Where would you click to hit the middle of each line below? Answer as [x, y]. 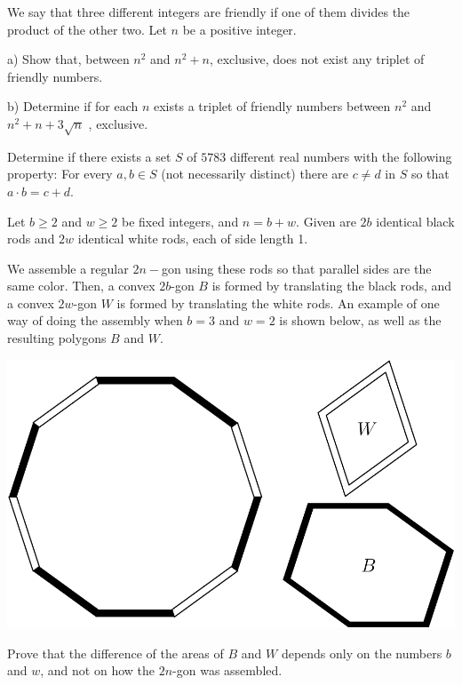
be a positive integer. [239, 29]
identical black [415, 221]
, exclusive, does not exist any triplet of [317, 59]
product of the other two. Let [87, 29]
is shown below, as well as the [360, 320]
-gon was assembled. [227, 670]
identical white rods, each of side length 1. [193, 239]
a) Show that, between [68, 59]
